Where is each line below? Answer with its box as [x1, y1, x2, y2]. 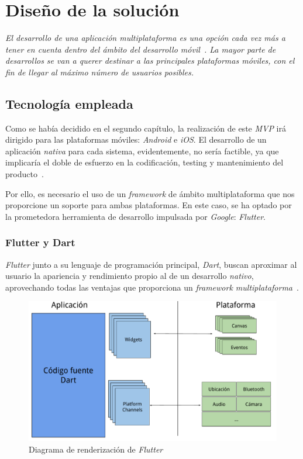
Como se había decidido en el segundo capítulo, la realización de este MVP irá [5, 122, 286, 134]
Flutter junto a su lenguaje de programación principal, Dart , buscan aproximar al [5, 258, 297, 270]
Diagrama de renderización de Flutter [29, 443, 163, 455]
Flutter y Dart [5, 235, 75, 250]
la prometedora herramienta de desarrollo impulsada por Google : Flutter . [5, 210, 266, 222]
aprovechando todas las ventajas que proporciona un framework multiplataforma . [5, 281, 299, 293]
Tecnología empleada [5, 94, 133, 112]
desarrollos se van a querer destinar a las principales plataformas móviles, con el [5, 54, 295, 67]
